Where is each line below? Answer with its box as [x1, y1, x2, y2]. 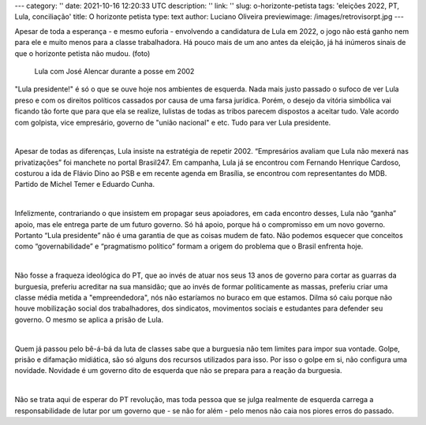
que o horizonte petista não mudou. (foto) [14, 48, 151, 58]
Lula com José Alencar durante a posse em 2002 [34, 66, 195, 76]
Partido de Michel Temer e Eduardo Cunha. [14, 180, 155, 189]
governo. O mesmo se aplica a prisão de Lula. [14, 315, 164, 324]
